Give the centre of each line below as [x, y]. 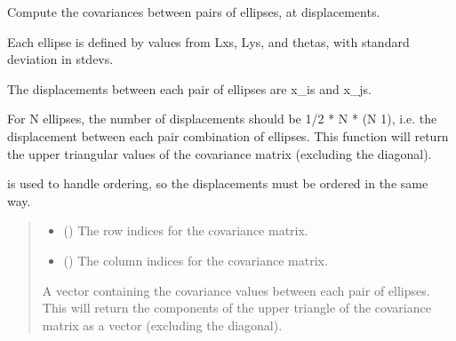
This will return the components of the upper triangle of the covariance [236, 308]
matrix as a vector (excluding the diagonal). [162, 325]
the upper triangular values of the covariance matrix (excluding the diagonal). [220, 153]
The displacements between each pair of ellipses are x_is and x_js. [189, 88]
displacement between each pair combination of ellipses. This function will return [228, 135]
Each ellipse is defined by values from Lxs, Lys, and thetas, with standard [208, 41]
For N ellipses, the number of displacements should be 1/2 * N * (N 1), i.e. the [222, 119]
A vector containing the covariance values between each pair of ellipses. [236, 290]
